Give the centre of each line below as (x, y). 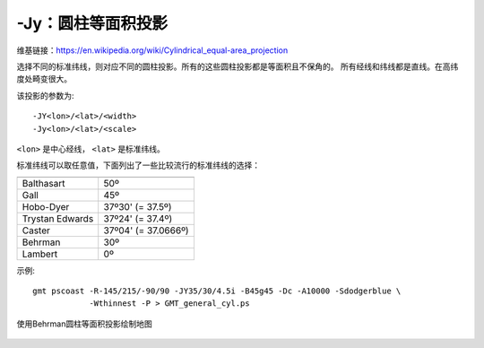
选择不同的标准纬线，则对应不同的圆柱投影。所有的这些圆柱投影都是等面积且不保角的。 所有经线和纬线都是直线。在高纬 (238, 66)
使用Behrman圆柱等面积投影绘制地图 (84, 324)
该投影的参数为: (46, 95)
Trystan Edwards (58, 218)
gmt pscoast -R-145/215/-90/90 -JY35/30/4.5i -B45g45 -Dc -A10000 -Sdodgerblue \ (217, 291)
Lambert (40, 254)
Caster (36, 231)
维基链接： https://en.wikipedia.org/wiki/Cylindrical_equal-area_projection (152, 50)
